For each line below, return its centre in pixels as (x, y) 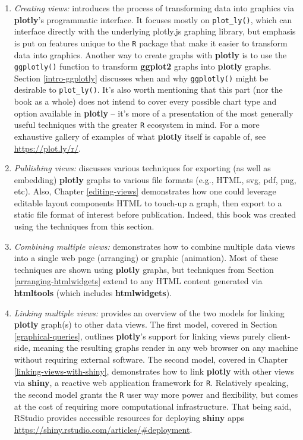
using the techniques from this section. (84, 226)
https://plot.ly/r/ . (47, 148)
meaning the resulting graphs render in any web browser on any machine (165, 348)
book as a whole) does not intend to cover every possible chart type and (145, 101)
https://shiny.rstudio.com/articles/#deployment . (103, 429)
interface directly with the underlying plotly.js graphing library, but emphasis (155, 31)
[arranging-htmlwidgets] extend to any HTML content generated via (138, 281)
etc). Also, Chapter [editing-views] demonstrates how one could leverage (145, 191)
